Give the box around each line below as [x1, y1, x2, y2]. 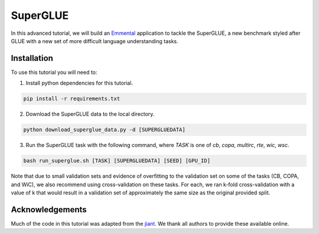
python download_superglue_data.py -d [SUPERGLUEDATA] [23, 126, 185, 133]
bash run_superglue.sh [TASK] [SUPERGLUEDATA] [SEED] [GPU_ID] [23, 157, 211, 164]
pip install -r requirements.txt [23, 95, 121, 102]
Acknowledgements [11, 204, 87, 214]
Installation [11, 53, 53, 63]
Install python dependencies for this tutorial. [25, 80, 133, 87]
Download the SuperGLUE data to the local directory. [25, 110, 155, 118]
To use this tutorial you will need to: [11, 69, 97, 76]
